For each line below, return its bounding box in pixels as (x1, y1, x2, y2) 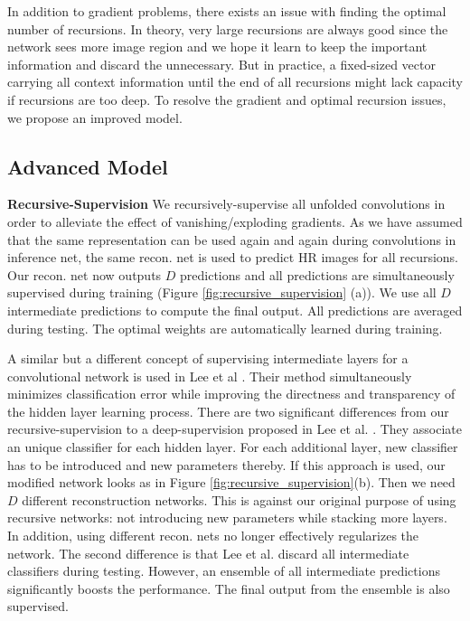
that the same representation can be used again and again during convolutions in (7, 230, 456, 249)
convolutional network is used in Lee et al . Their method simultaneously (7, 366, 412, 385)
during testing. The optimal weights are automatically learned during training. (7, 318, 443, 337)
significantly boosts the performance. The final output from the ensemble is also (7, 579, 450, 597)
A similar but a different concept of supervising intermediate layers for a (7, 349, 409, 368)
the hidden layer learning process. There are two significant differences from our (7, 401, 449, 420)
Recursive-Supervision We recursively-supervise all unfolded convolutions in (7, 194, 446, 213)
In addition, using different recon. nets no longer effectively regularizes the (7, 526, 419, 545)
